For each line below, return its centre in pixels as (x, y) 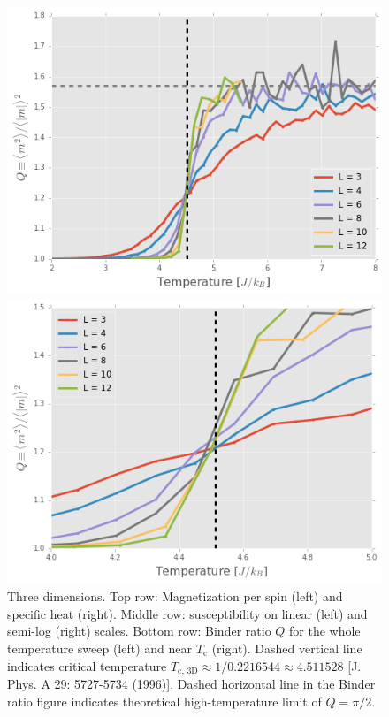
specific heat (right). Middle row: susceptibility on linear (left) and (187, 613)
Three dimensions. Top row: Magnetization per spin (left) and (175, 596)
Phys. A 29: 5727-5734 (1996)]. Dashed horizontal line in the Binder (191, 684)
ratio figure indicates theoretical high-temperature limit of (164, 701)
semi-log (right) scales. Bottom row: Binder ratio (139, 631)
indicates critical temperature (87, 665)
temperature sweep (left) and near (100, 648)
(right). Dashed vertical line (287, 648)
